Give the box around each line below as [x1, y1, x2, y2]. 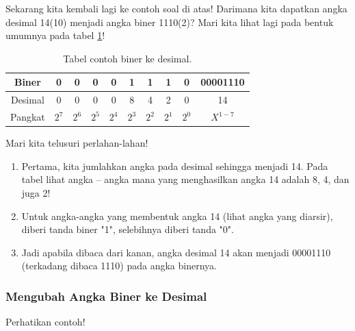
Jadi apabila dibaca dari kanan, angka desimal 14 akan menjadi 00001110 [21, 245, 331, 259]
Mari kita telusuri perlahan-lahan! [5, 136, 148, 150]
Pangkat [10, 110, 45, 124]
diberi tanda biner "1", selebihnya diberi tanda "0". [21, 222, 234, 236]
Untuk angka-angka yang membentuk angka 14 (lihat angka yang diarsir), [21, 208, 333, 223]
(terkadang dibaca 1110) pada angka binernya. [21, 258, 217, 273]
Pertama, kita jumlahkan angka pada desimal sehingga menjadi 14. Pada [21, 158, 328, 173]
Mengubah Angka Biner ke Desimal [5, 287, 207, 304]
